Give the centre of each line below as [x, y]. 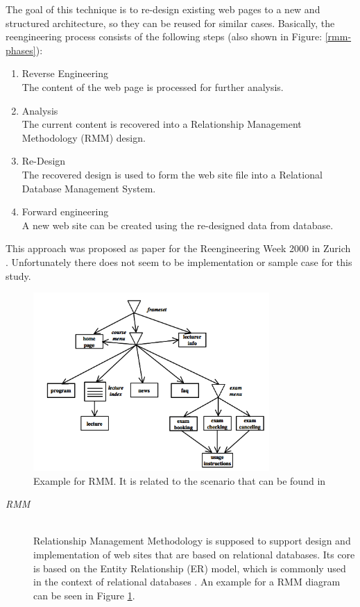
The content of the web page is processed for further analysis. [153, 86]
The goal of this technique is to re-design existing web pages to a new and [163, 9]
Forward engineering [65, 211]
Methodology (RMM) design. [84, 137]
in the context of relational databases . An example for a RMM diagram [187, 582]
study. [18, 275]
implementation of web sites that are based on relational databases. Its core [194, 554]
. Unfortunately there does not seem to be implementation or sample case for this [179, 261]
